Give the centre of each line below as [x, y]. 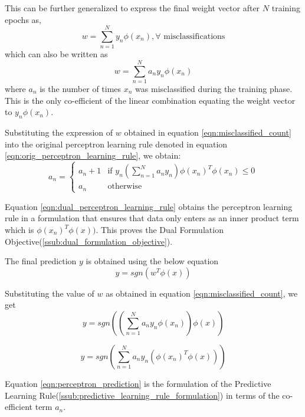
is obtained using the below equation [152, 261]
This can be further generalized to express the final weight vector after [132, 8]
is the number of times [81, 89]
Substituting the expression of [59, 132]
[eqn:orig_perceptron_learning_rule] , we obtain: [93, 155]
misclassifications [194, 36]
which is [19, 230]
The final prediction [41, 261]
